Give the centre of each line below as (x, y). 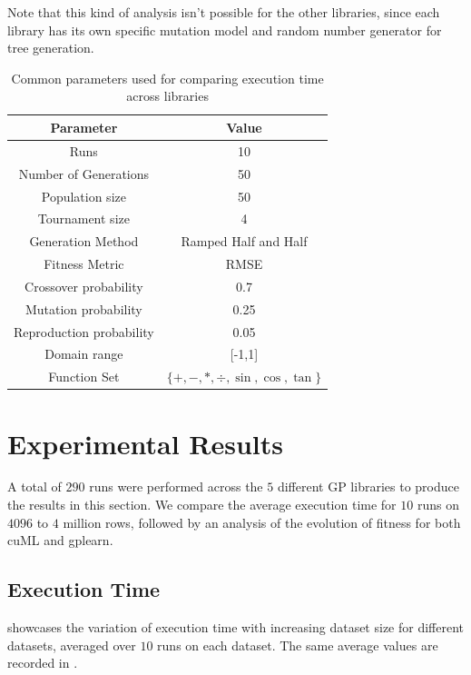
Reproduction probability (84, 331)
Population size (83, 196)
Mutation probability (83, 308)
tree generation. (51, 48)
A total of (34, 486)
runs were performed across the (176, 486)
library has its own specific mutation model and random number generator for (225, 30)
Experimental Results (145, 443)
